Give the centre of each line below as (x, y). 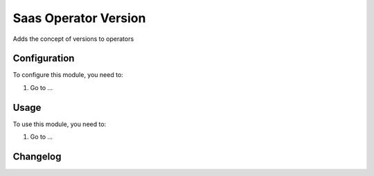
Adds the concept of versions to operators (73, 39)
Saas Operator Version (79, 18)
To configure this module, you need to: (68, 75)
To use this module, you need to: (60, 124)
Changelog (37, 156)
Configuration (44, 59)
